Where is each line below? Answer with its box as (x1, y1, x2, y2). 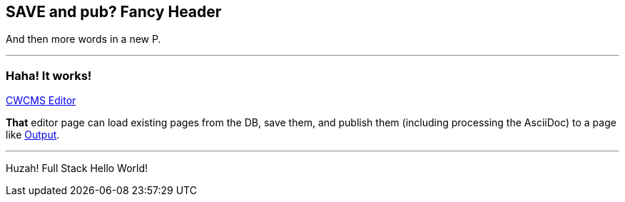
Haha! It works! (6, 68, 92, 83)
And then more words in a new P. (6, 33, 161, 46)
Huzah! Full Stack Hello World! (6, 162, 148, 175)
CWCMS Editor (6, 94, 76, 107)
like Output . (6, 128, 60, 141)
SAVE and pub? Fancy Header (6, 3, 222, 21)
